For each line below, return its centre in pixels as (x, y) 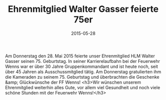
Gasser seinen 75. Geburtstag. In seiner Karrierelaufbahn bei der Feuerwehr (83, 61)
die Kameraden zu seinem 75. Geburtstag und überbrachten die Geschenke (82, 77)
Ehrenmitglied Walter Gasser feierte (83, 9)
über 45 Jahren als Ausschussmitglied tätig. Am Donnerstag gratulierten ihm (83, 72)
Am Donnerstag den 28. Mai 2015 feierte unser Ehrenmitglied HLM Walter (80, 56)
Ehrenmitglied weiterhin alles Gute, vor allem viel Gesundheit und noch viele (83, 87)
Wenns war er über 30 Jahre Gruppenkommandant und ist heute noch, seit (82, 66)
